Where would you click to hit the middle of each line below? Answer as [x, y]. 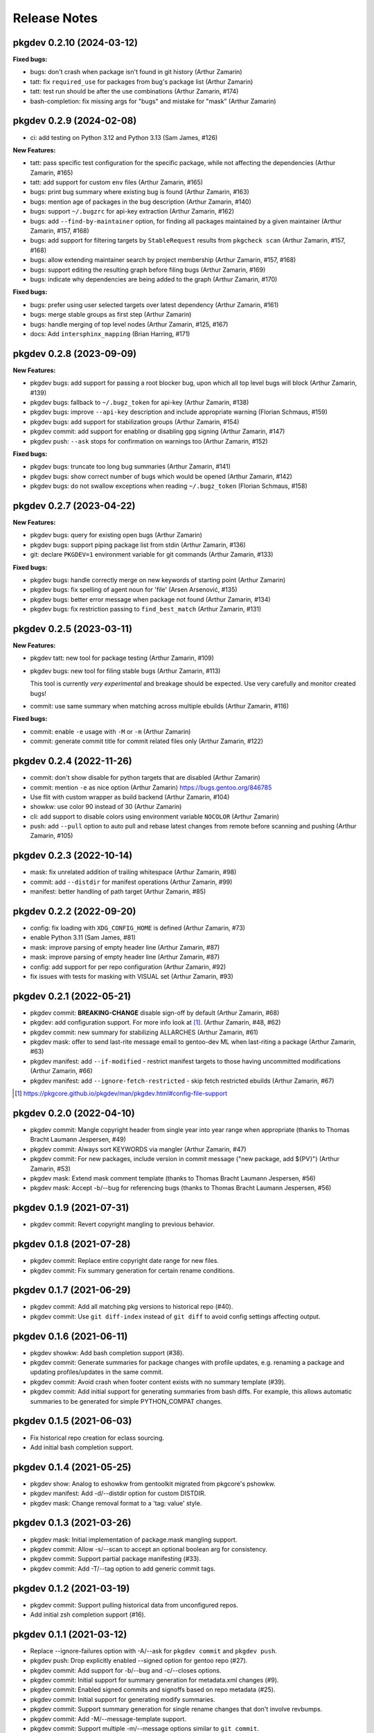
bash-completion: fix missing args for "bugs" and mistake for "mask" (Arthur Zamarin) [153, 101]
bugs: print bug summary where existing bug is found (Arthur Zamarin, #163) [140, 192]
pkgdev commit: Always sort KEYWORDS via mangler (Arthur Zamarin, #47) [138, 1149]
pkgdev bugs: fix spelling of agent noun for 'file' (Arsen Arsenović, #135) [134, 590]
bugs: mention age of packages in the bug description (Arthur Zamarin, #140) [141, 202]
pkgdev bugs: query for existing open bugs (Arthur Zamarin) [116, 535]
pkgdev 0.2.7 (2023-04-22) [74, 506]
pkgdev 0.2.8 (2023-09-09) [75, 354]
